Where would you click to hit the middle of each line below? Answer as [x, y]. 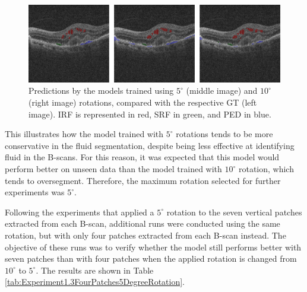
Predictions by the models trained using [101, 91]
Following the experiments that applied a [80, 212]
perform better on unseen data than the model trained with [113, 169]
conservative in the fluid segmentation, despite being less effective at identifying [150, 145]
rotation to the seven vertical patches [234, 212]
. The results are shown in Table [95, 270]
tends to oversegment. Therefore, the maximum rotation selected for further [143, 180]
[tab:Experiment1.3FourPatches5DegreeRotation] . [95, 282]
